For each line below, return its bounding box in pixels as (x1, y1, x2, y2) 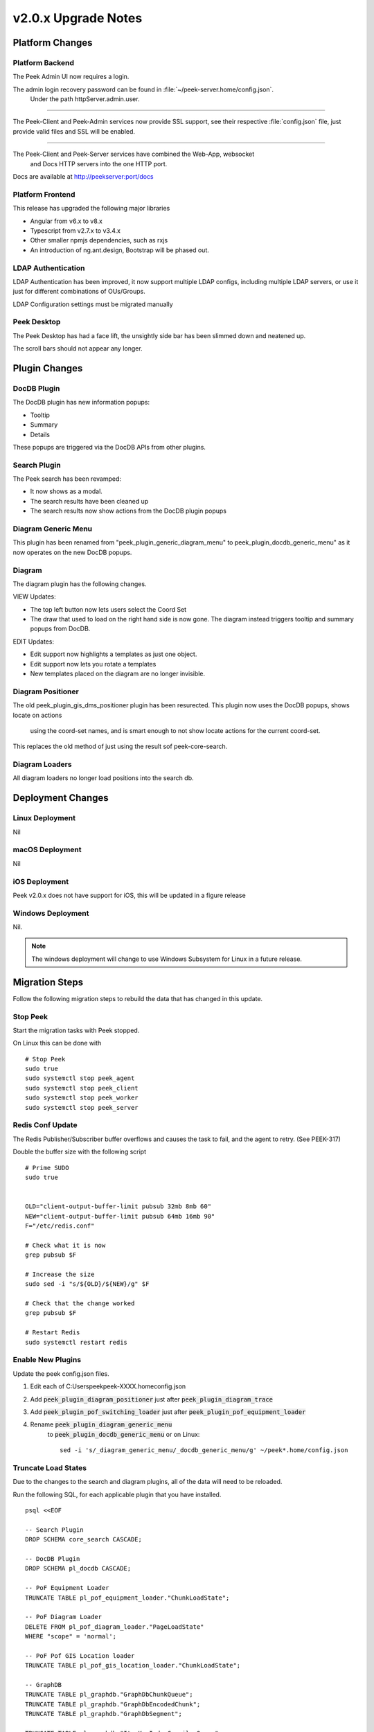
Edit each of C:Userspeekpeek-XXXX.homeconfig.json (30, 1382, 186, 1390)
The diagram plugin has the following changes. (12, 579, 147, 588)
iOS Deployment (12, 876, 69, 886)
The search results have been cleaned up (30, 497, 149, 505)
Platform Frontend (12, 189, 75, 199)
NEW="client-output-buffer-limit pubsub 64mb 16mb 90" (25, 1212, 215, 1220)
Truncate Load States (12, 1463, 87, 1472)
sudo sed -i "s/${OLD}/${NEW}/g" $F (25, 1280, 150, 1288)
